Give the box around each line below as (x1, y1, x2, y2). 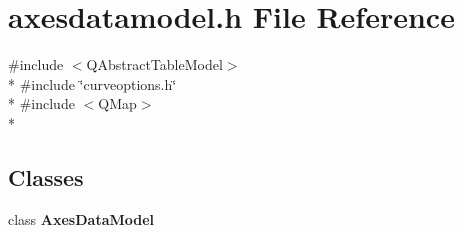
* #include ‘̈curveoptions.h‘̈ (8, 73, 177, 94)
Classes (8, 161, 84, 192)
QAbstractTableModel (86, 54, 223, 75)
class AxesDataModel (8, 208, 155, 229)
